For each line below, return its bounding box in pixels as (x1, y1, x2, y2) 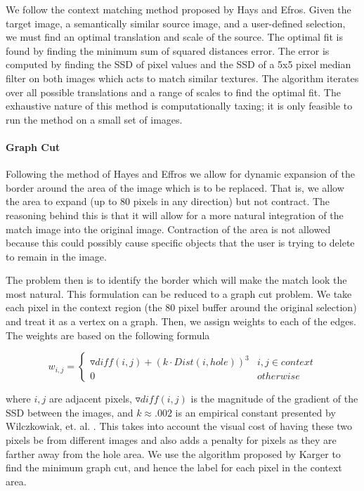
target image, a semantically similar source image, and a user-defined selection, (6, 15, 346, 30)
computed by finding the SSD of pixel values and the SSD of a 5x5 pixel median (6, 57, 351, 72)
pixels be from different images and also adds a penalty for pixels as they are (6, 433, 337, 447)
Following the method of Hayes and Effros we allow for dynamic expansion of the (6, 166, 355, 181)
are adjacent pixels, (49, 391, 132, 406)
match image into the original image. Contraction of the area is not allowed (6, 221, 331, 236)
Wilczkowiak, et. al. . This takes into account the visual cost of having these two (6, 419, 353, 433)
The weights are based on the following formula (6, 327, 210, 342)
